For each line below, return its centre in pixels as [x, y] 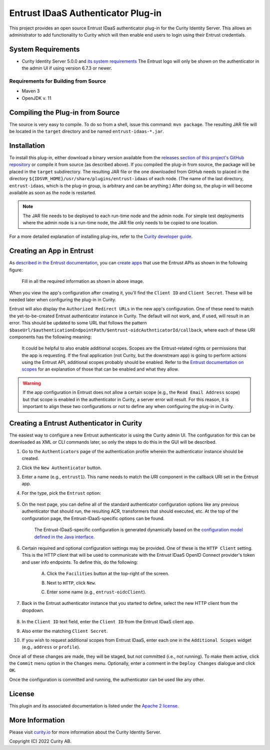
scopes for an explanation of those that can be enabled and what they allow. [100, 369]
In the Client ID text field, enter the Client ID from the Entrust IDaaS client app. [108, 622]
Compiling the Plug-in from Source [64, 112]
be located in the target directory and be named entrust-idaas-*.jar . [87, 131]
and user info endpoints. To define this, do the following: [80, 562]
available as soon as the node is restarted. [53, 192]
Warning [32, 383]
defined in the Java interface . [64, 537]
